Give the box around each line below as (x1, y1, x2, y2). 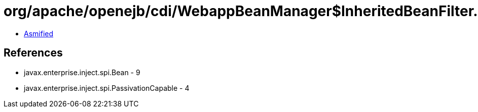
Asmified (24, 29, 54, 38)
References (4, 46, 63, 60)
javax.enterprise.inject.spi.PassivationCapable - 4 (24, 83, 190, 92)
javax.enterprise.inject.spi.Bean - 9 (24, 68, 140, 77)
